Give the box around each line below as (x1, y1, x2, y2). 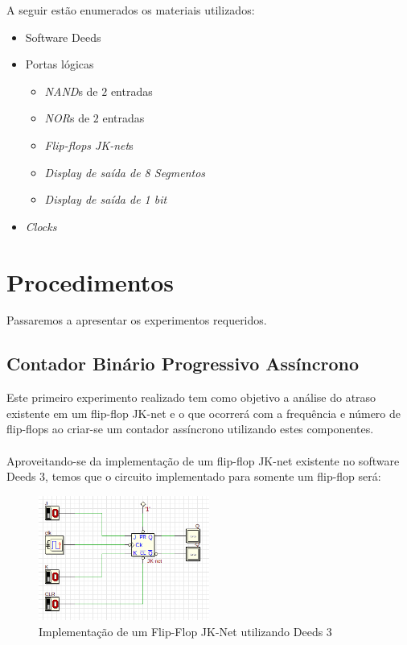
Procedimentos (6, 265, 175, 298)
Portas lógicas (25, 56, 94, 72)
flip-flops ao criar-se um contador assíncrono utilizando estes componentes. (6, 420, 374, 437)
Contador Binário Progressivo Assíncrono (6, 351, 359, 376)
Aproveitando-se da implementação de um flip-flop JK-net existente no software (6, 452, 400, 469)
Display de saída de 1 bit (44, 191, 167, 208)
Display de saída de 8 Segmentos (44, 163, 206, 180)
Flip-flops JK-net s (44, 136, 134, 153)
